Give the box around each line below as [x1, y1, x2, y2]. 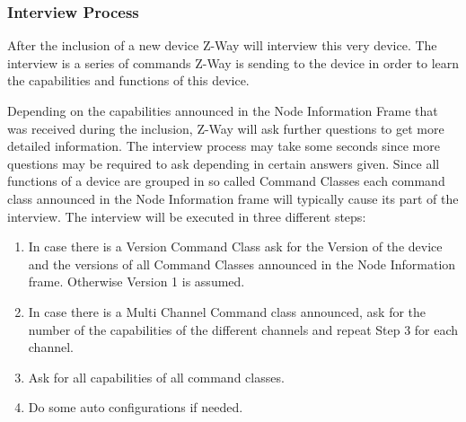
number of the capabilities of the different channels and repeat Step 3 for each [28, 320, 459, 338]
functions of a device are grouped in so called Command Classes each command [7, 171, 445, 190]
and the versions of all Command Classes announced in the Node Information [28, 254, 456, 273]
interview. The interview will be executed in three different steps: [7, 207, 366, 225]
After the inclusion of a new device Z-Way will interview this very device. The [7, 36, 437, 55]
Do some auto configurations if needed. [28, 398, 243, 417]
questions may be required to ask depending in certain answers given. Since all [7, 154, 440, 172]
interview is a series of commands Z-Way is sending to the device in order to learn [7, 53, 460, 72]
